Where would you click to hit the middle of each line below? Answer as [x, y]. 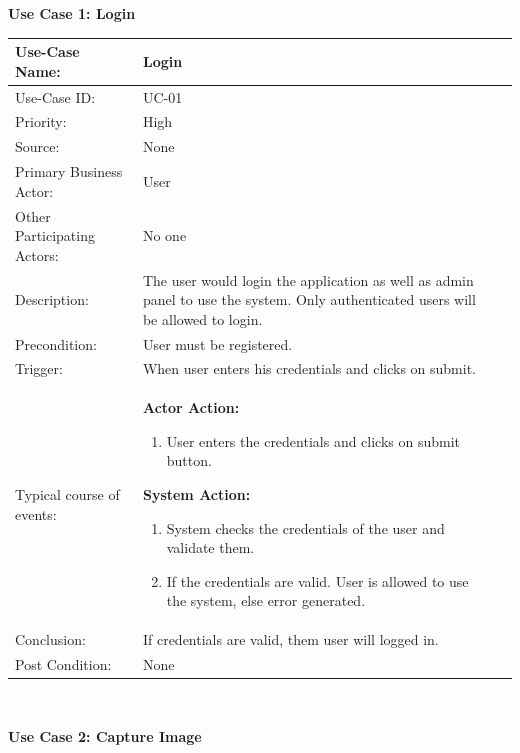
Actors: [37, 254]
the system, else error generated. [266, 600]
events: [36, 513]
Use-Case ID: [55, 96]
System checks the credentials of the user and [305, 527]
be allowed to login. [202, 318]
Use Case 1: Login [72, 13]
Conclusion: [50, 639]
